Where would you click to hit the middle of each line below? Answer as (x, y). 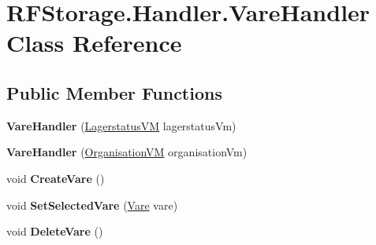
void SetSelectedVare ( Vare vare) (92, 205)
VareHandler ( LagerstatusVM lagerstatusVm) (121, 125)
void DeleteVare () (55, 231)
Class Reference (94, 43)
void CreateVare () (56, 178)
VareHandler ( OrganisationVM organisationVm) (127, 152)
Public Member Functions (114, 92)
